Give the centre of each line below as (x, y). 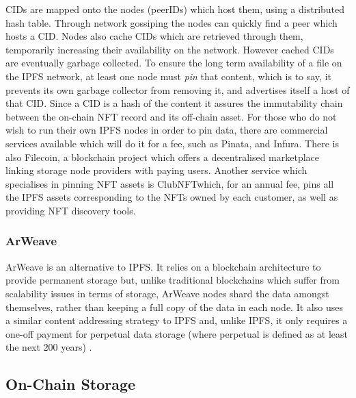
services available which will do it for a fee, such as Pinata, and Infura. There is (172, 143)
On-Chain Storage (71, 384)
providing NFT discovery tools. (71, 210)
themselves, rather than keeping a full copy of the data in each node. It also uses (174, 307)
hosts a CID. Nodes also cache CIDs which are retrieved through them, (154, 36)
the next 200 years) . (49, 347)
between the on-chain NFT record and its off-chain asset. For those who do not (171, 116)
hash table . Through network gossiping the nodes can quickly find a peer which (172, 22)
